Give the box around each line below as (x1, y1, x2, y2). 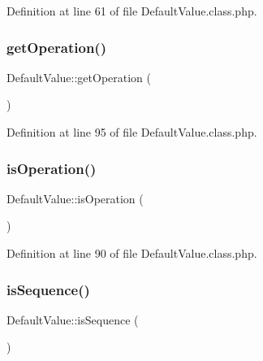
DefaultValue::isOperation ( (6, 189, 144, 207)
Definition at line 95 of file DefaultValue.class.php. (6, 124, 257, 140)
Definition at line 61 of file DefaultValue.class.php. (6, 2, 257, 19)
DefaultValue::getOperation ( (6, 68, 151, 85)
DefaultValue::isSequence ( (6, 311, 139, 328)
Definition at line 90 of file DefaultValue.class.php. (6, 245, 257, 261)
